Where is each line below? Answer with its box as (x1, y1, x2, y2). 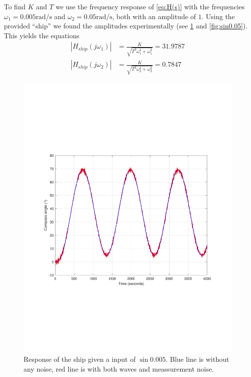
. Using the (201, 11, 235, 21)
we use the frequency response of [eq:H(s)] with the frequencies (56, 1, 245, 11)
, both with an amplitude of (112, 11, 196, 21)
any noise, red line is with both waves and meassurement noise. (24, 363, 214, 374)
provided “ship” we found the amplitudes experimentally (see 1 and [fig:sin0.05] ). (4, 21, 248, 31)
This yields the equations (4, 30, 80, 40)
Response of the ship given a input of (24, 354, 136, 364)
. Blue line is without (166, 354, 229, 364)
